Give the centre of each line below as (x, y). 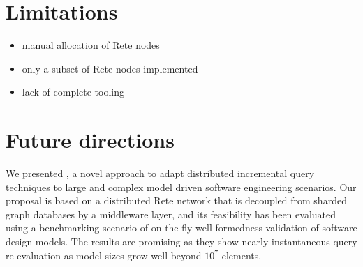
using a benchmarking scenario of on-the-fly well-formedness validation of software (181, 228)
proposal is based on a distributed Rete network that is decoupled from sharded (176, 200)
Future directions (90, 140)
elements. (242, 255)
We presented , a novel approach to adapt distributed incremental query (160, 173)
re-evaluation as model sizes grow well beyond (104, 255)
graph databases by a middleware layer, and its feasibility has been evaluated (171, 214)
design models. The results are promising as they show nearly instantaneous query (181, 241)
